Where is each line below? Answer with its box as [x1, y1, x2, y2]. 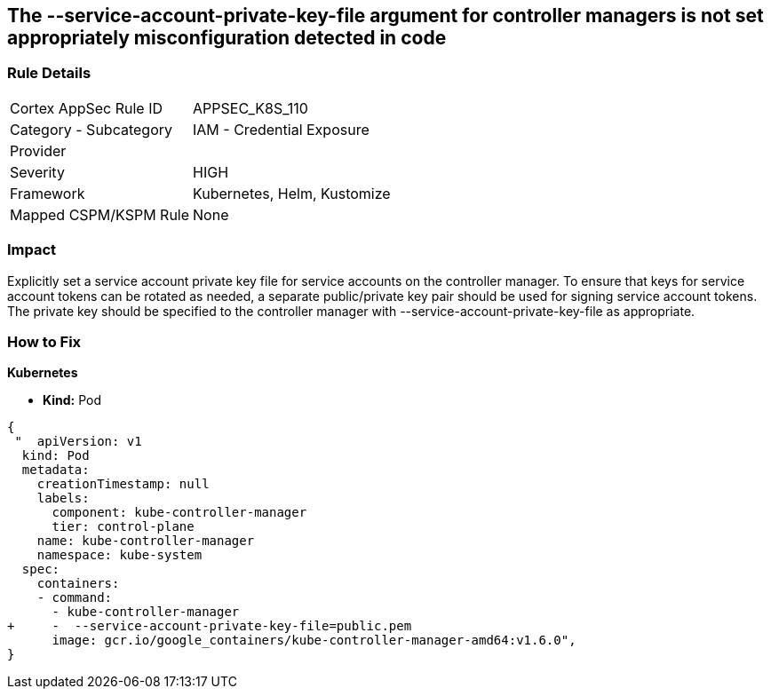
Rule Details [7, 64, 91, 83]
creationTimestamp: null [36, 477, 210, 492]
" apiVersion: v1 [14, 434, 142, 449]
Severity [10, 162, 65, 181]
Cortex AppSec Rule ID [10, 99, 163, 117]
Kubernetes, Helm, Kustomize [193, 184, 391, 202]
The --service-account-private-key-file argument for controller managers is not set [7, 4, 764, 27]
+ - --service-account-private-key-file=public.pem [7, 619, 412, 634]
